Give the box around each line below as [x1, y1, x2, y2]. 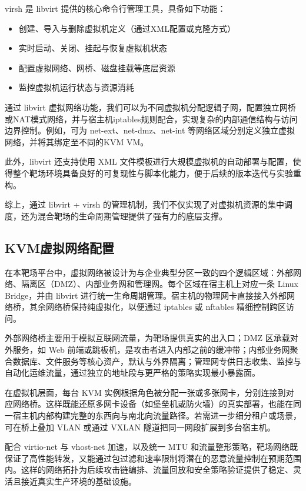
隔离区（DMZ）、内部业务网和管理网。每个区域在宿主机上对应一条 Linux [21, 278, 298, 290]
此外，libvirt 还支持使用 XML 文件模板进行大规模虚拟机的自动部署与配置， [5, 155, 293, 168]
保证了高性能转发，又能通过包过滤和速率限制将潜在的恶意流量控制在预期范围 [5, 452, 301, 464]
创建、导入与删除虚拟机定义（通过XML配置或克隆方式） [18, 22, 235, 34]
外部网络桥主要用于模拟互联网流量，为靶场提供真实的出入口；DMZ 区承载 [5, 332, 290, 344]
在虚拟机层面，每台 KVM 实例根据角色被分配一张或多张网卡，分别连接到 [5, 386, 286, 398]
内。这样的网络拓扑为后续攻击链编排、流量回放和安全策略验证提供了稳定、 [5, 463, 293, 476]
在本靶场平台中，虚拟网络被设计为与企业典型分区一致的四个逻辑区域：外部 [5, 266, 293, 278]
